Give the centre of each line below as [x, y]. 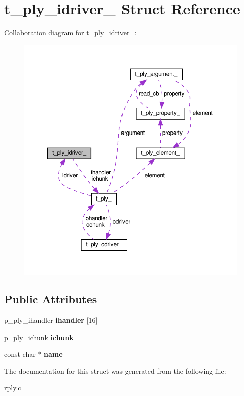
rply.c [13, 388]
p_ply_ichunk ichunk [39, 337]
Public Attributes [51, 299]
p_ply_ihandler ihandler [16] [51, 320]
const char [20, 354]
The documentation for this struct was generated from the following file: [115, 371]
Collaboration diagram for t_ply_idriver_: [70, 32]
